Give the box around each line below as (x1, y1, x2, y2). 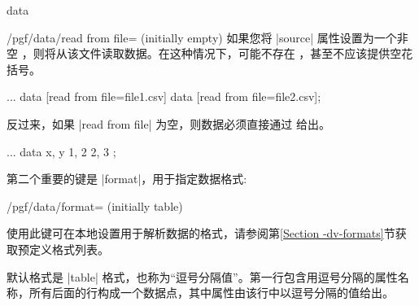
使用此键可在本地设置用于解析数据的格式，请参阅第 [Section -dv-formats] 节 (7, 225, 395, 242)
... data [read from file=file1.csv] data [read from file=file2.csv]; (7, 88, 321, 105)
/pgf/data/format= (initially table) (7, 197, 183, 214)
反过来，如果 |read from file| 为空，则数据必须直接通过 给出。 (7, 115, 330, 132)
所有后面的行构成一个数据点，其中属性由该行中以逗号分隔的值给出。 (28, 284, 394, 301)
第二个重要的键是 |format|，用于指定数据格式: (7, 170, 247, 187)
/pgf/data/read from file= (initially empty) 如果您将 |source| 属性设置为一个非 (7, 28, 408, 46)
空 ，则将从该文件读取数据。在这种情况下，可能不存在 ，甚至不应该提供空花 (7, 45, 413, 62)
